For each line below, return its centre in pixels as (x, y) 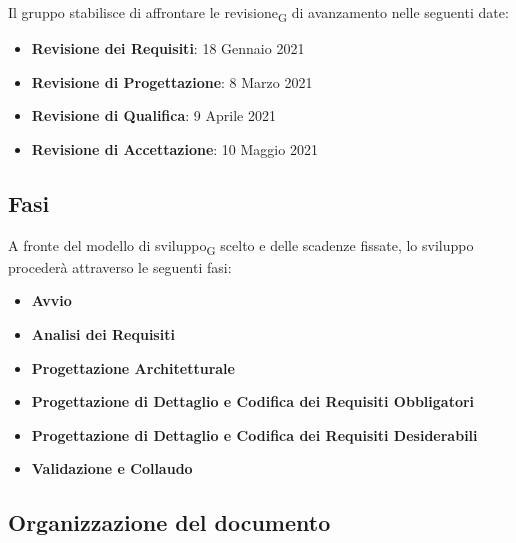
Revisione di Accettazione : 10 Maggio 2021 (174, 148)
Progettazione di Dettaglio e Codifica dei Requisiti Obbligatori (253, 401)
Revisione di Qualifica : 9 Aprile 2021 (153, 115)
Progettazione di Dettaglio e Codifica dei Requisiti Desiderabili (254, 434)
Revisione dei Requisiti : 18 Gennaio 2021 (168, 48)
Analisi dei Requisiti (103, 334)
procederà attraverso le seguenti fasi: (120, 266)
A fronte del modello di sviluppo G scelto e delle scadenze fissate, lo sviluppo (241, 246)
